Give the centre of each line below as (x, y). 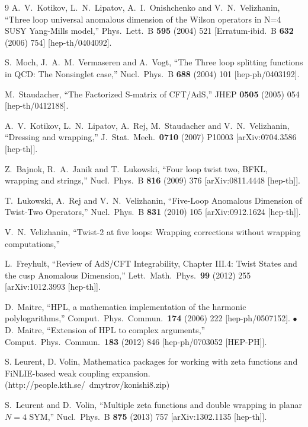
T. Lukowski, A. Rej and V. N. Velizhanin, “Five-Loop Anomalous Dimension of (154, 200)
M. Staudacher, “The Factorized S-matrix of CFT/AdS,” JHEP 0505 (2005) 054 (152, 94)
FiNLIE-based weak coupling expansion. (78, 373)
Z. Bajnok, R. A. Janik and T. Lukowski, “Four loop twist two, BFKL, (136, 168)
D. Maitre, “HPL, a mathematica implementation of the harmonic (126, 306)
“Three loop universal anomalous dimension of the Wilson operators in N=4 (143, 19)
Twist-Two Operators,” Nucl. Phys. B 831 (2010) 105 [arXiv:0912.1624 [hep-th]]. (153, 212)
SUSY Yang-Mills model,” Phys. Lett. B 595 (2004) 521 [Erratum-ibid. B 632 (149, 31)
